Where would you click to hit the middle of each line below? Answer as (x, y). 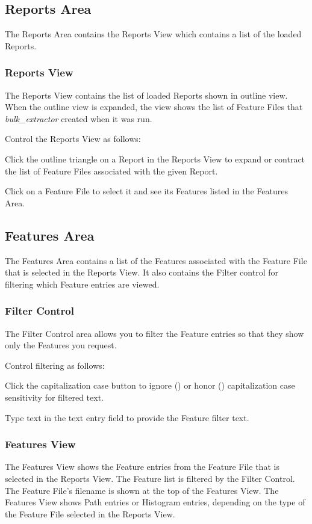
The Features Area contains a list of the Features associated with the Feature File (156, 260)
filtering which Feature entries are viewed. (82, 284)
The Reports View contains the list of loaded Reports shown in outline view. (146, 95)
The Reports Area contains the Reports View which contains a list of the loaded (153, 34)
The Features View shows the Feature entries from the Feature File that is (142, 467)
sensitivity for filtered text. (54, 397)
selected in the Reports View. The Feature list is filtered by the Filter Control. (150, 478)
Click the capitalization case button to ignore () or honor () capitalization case (150, 385)
